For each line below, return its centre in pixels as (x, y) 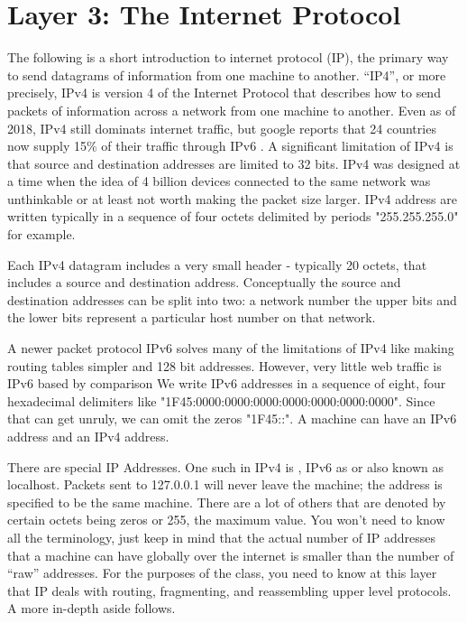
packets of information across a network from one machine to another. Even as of (232, 110)
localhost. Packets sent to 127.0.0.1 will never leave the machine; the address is (225, 484)
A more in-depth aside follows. (92, 608)
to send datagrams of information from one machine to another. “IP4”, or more (227, 74)
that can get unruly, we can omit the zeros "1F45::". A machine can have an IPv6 (232, 418)
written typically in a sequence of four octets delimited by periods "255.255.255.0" (233, 216)
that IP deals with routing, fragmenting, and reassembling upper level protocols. (229, 590)
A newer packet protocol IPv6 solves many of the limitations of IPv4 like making (231, 348)
